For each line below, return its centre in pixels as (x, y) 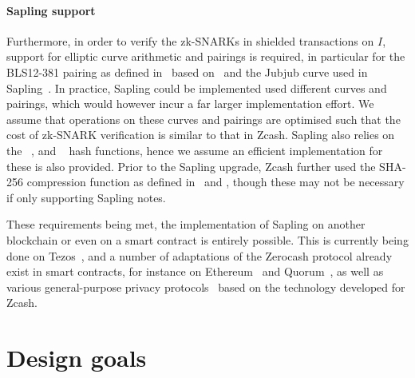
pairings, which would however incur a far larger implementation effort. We (190, 103)
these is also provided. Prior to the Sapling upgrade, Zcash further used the (191, 166)
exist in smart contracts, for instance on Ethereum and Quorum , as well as (195, 271)
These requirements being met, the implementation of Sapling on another (186, 224)
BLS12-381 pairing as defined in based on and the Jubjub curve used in (187, 72)
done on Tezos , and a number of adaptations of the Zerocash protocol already (200, 255)
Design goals (77, 358)
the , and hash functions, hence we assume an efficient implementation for (195, 150)
